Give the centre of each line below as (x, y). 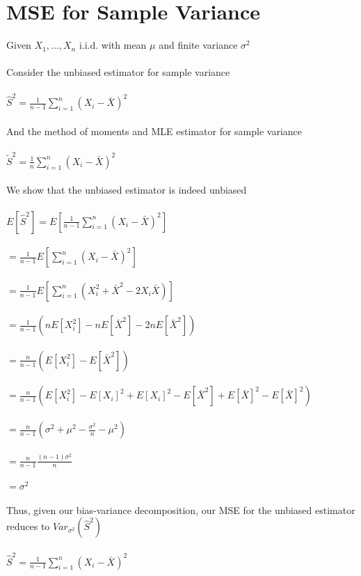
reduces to (28, 526)
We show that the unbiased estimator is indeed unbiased (127, 190)
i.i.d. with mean (113, 45)
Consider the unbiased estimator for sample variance (118, 72)
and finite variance (198, 45)
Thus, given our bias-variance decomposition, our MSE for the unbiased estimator (181, 509)
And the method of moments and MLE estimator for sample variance (154, 131)
